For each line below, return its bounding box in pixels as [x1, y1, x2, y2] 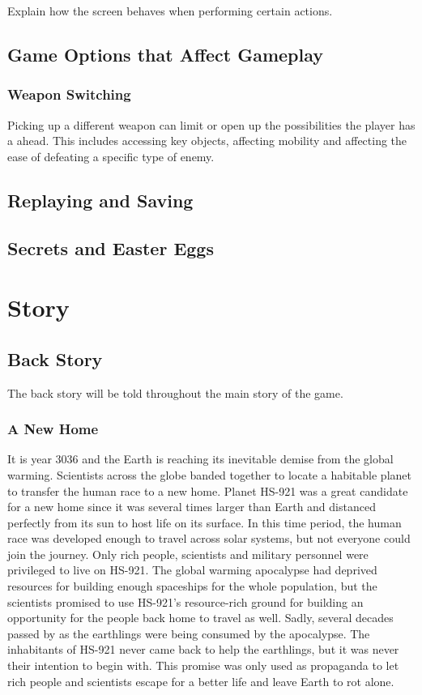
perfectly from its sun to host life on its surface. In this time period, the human [7, 514, 402, 531]
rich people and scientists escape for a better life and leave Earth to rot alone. [7, 672, 394, 689]
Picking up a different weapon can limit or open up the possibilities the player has [7, 116, 416, 133]
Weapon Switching [7, 84, 131, 104]
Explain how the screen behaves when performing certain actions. [7, 2, 333, 19]
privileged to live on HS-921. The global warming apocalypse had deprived [7, 561, 377, 578]
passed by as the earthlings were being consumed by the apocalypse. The [7, 625, 370, 642]
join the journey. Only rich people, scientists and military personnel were [7, 545, 369, 562]
